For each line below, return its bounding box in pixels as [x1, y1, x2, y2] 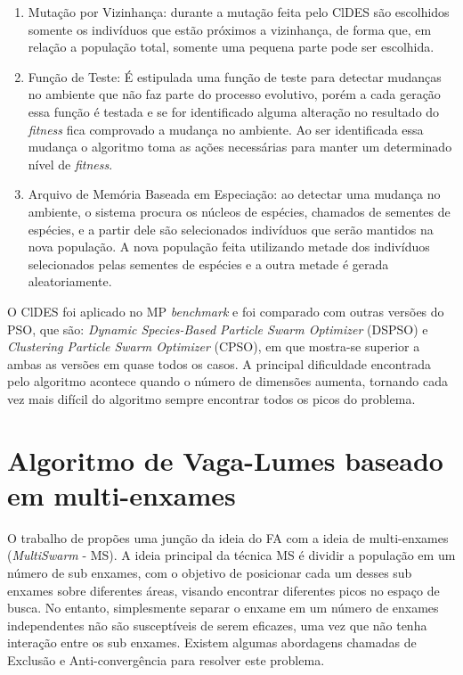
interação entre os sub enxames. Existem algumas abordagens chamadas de [7, 633, 417, 652]
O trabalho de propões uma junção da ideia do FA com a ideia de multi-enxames [7, 528, 449, 547]
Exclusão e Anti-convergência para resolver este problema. [7, 650, 325, 669]
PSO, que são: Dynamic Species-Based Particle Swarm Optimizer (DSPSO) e [7, 319, 428, 338]
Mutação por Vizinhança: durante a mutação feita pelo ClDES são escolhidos [28, 3, 450, 21]
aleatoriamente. [28, 272, 112, 291]
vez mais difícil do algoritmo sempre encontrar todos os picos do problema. [7, 389, 416, 407]
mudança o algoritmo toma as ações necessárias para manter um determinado [28, 137, 452, 156]
